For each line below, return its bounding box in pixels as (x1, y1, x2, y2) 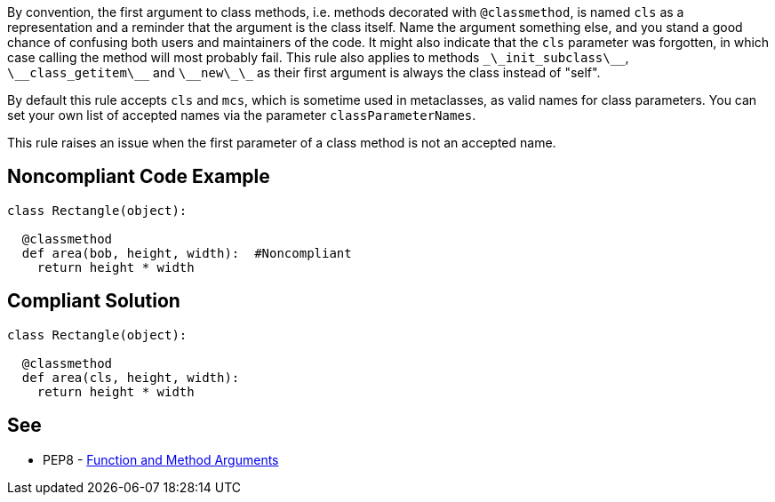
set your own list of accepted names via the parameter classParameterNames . (7, 108, 476, 123)
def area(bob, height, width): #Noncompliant (21, 245, 352, 260)
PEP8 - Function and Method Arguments (43, 451, 279, 467)
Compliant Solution (7, 290, 180, 313)
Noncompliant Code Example (7, 165, 270, 188)
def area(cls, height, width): (21, 370, 240, 385)
